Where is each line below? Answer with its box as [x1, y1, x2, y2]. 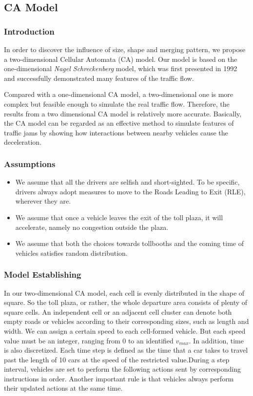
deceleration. [4, 137, 42, 147]
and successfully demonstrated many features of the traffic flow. [4, 73, 194, 83]
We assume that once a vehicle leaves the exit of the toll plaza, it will [15, 212, 223, 222]
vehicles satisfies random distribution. [15, 247, 128, 258]
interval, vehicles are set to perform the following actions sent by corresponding [4, 364, 241, 374]
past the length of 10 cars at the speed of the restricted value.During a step [4, 354, 230, 364]
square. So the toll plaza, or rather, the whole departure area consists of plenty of [4, 297, 248, 307]
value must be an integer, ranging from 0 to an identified [4, 335, 174, 345]
